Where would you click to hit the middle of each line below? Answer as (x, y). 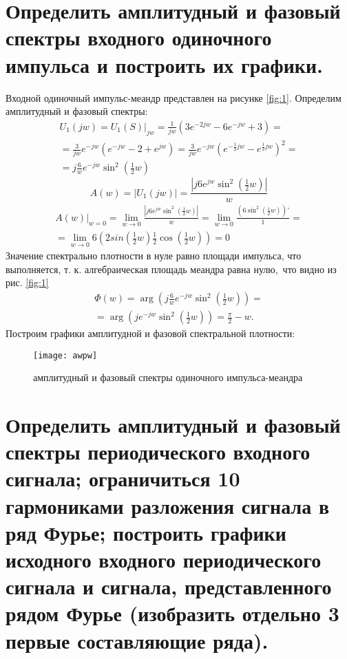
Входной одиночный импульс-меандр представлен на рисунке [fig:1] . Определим (173, 97)
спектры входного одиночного (139, 37)
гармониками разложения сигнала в (168, 505)
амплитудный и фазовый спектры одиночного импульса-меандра (168, 377)
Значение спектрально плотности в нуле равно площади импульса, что (154, 256)
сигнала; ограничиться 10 (123, 478)
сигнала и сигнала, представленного (169, 586)
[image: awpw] (65, 355)
